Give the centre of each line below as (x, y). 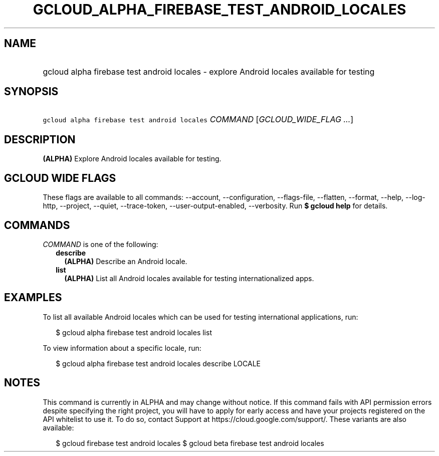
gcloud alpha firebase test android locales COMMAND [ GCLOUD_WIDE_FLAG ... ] (198, 120)
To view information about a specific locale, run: (122, 348)
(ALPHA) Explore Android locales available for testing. (132, 159)
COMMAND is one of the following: (100, 244)
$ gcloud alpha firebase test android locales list (134, 332)
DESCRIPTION (40, 139)
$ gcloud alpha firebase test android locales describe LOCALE (158, 363)
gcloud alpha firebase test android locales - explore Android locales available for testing (209, 71)
